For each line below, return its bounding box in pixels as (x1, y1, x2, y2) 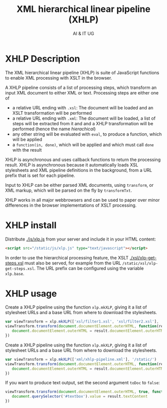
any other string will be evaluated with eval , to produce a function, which (12, 131, 162, 137)
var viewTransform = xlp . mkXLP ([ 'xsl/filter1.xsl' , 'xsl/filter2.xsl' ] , (5, 319, 159, 324)
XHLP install (5, 220, 57, 231)
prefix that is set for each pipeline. (5, 172, 76, 178)
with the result (12, 147, 42, 153)
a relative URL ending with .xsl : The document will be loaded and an (12, 104, 154, 110)
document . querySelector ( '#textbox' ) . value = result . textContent (11, 394, 148, 399)
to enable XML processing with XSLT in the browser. (5, 75, 112, 81)
